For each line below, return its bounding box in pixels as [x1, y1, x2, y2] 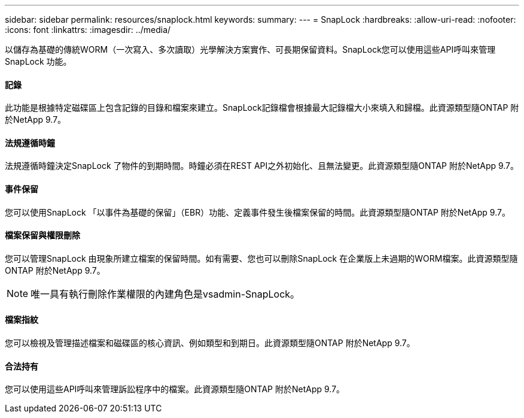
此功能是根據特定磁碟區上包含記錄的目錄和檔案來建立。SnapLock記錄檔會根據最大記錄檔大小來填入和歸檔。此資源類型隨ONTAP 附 [5, 102, 519, 113]
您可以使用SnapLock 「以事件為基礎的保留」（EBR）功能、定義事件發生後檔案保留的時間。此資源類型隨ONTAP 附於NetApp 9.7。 [5, 207, 510, 217]
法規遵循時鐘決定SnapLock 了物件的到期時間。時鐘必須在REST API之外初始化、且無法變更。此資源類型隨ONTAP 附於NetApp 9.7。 [5, 160, 519, 171]
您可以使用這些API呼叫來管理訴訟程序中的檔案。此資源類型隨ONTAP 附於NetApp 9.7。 [5, 384, 345, 395]
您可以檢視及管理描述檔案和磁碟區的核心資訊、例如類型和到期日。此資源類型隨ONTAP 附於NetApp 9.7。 [5, 338, 415, 349]
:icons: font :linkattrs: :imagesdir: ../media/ [5, 25, 171, 35]
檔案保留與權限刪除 [5, 230, 80, 241]
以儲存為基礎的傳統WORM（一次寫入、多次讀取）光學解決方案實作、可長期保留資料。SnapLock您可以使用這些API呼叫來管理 [5, 44, 496, 54]
